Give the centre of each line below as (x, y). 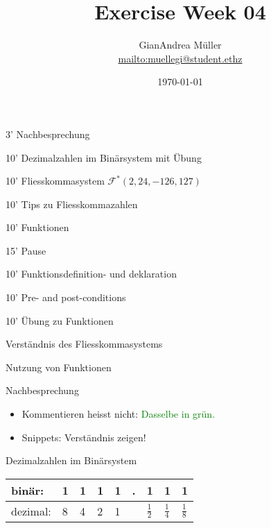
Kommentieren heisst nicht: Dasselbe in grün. (119, 414)
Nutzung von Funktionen (59, 367)
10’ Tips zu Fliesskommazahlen (72, 204)
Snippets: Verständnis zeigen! (84, 437)
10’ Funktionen (37, 227)
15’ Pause (26, 250)
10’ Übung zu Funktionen (60, 320)
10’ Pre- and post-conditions (66, 297)
